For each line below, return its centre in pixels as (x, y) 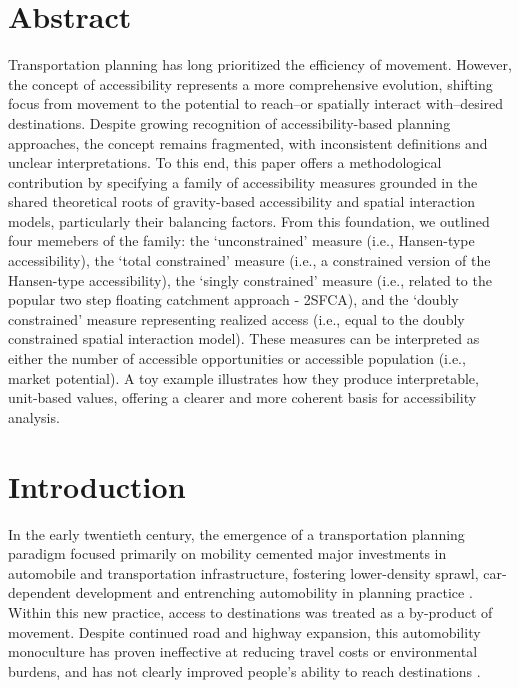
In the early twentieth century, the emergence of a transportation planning (236, 533)
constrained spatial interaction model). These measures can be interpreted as (244, 338)
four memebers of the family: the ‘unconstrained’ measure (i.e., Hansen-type (241, 240)
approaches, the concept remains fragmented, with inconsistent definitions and (248, 142)
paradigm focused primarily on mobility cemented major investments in (227, 553)
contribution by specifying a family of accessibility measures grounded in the (243, 181)
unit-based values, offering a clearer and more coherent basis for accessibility (242, 397)
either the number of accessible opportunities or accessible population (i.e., (237, 358)
